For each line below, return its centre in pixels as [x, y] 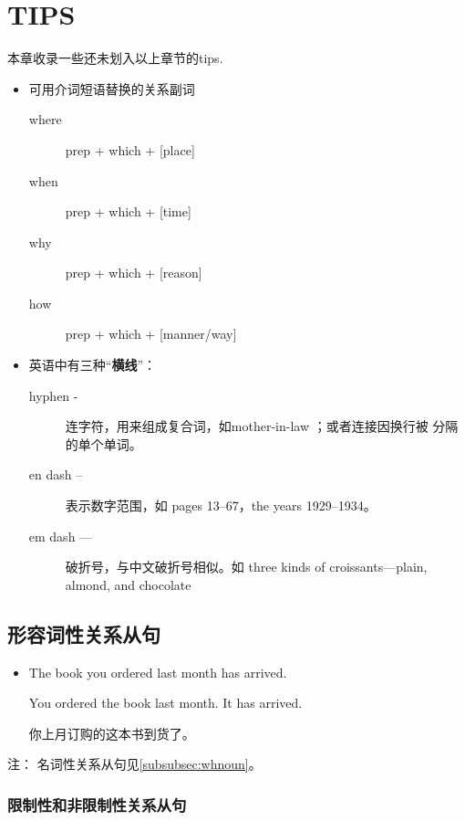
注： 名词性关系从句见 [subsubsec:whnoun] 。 [134, 764]
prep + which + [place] [130, 149]
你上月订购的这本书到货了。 [112, 733]
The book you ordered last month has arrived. [158, 672]
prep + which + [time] [128, 211]
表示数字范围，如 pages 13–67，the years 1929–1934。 [221, 505]
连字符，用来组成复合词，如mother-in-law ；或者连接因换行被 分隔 [262, 426]
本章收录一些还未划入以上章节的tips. [115, 58]
